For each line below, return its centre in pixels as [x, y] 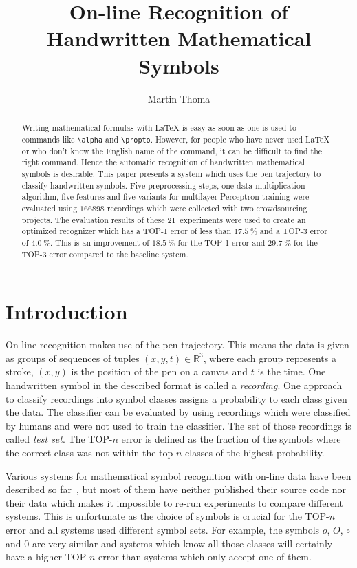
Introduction [67, 312]
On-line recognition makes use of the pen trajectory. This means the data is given [177, 345]
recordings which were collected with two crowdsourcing [207, 208]
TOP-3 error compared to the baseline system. [105, 254]
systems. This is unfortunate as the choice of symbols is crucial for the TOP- [167, 516]
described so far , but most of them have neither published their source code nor [176, 489]
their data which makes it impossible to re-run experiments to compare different [174, 502]
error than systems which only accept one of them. [205, 557]
